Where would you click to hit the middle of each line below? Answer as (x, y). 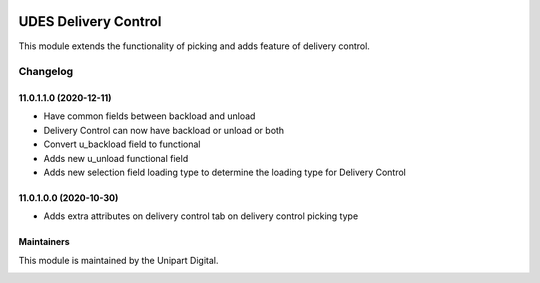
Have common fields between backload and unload (149, 116)
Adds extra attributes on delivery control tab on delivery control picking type (201, 216)
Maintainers (44, 242)
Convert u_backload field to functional (122, 144)
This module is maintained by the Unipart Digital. (118, 260)
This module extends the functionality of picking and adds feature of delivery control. (194, 46)
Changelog (46, 72)
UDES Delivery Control (90, 21)
